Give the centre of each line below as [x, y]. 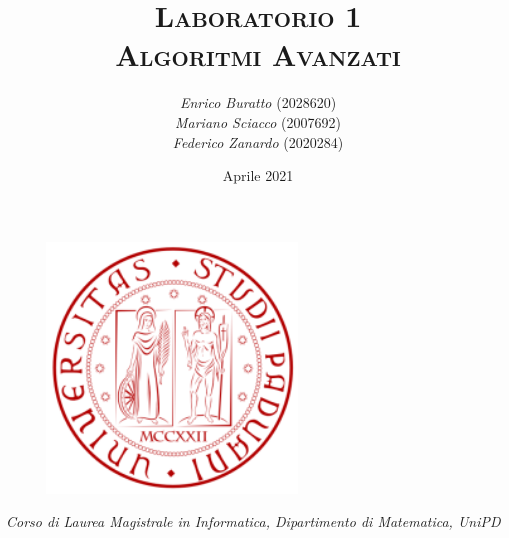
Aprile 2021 [258, 175]
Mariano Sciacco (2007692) [258, 121]
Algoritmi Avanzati [258, 54]
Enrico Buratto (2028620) [258, 102]
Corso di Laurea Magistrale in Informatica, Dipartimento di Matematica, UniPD [253, 521]
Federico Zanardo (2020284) [258, 141]
